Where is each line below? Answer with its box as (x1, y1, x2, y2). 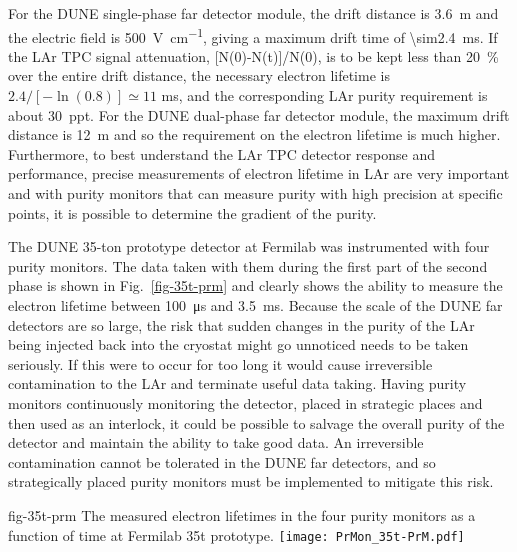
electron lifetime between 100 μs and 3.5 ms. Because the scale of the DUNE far (8, 294, 503, 315)
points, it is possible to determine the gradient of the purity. (8, 202, 377, 223)
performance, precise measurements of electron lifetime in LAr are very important (8, 163, 510, 184)
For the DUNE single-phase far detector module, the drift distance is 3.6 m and (8, 3, 499, 23)
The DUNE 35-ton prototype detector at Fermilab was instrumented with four (8, 236, 490, 257)
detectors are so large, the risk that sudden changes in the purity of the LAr (8, 314, 475, 335)
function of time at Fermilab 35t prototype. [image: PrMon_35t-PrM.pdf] (8, 524, 465, 545)
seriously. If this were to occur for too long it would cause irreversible (8, 353, 433, 374)
